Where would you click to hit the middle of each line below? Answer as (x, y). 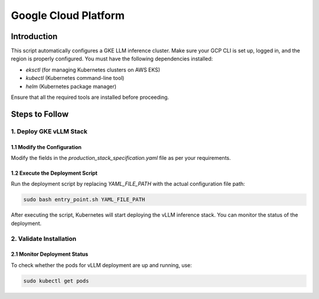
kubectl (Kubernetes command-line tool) (75, 78)
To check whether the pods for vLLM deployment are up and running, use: (101, 265)
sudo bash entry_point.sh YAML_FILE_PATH (84, 200)
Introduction (34, 36)
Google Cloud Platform (68, 15)
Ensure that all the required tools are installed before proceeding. (90, 97)
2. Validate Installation (44, 239)
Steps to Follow (40, 114)
